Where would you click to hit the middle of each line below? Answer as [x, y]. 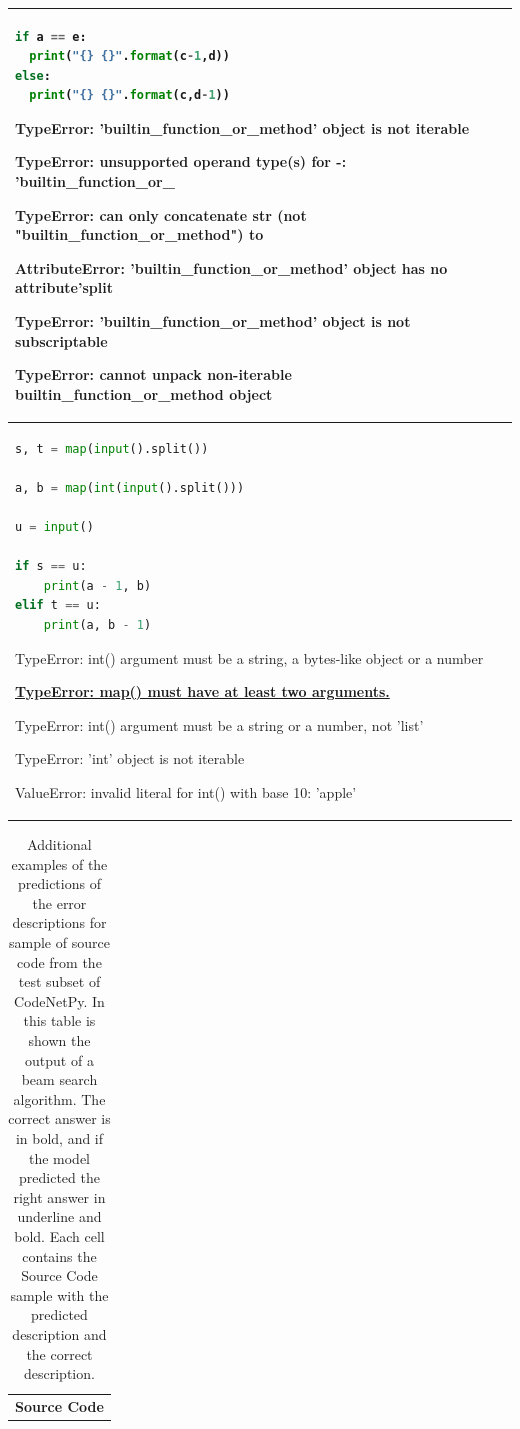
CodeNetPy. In [59, 1000]
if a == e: [51, 36]
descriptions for [59, 922]
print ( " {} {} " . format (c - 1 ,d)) [129, 56]
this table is [59, 1020]
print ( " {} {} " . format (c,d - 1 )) [129, 95]
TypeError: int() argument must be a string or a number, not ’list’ [219, 724]
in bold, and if [59, 1137]
